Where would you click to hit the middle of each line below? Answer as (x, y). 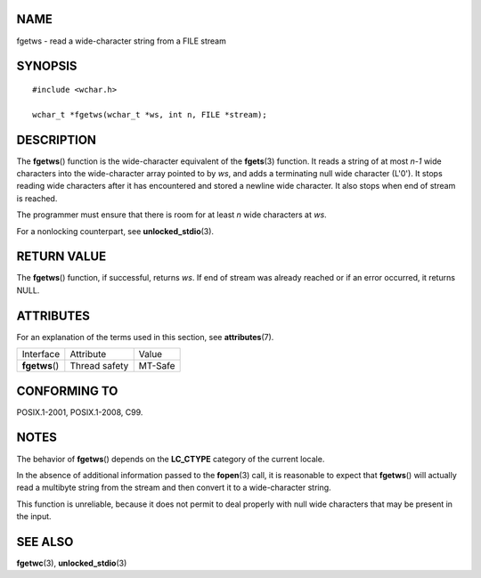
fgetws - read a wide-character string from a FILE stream (121, 41)
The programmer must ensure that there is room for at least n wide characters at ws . (171, 215)
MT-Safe (157, 366)
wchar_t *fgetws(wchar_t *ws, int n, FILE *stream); (150, 114)
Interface (41, 354)
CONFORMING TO (67, 391)
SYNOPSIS (47, 66)
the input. (34, 517)
